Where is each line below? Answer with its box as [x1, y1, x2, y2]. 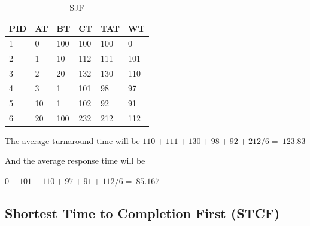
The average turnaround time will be [5, 134, 140, 146]
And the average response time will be [5, 154, 145, 167]
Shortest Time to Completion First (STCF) [5, 203, 280, 222]
